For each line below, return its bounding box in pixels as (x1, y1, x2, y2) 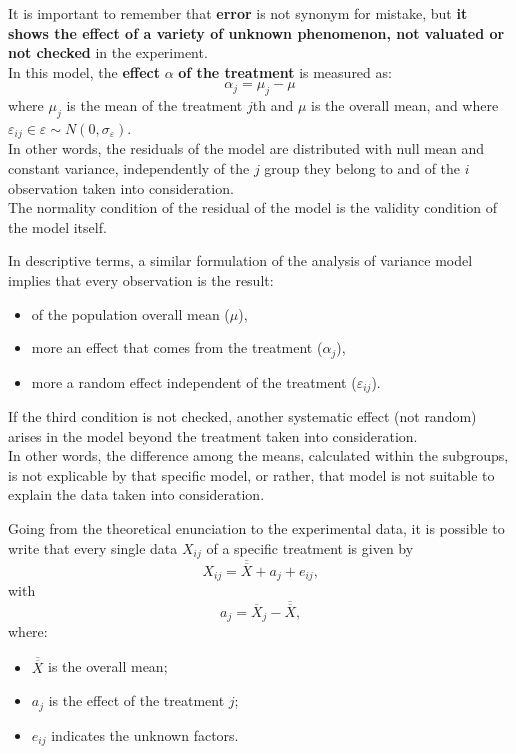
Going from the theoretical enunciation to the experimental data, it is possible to (8, 518, 505, 539)
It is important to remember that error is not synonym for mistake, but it (8, 3, 468, 23)
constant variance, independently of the (8, 158, 250, 179)
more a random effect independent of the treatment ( (31, 371, 357, 392)
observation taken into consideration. (8, 177, 234, 198)
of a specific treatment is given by (206, 537, 414, 558)
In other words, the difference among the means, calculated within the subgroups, (8, 445, 509, 466)
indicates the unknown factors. (51, 724, 239, 745)
